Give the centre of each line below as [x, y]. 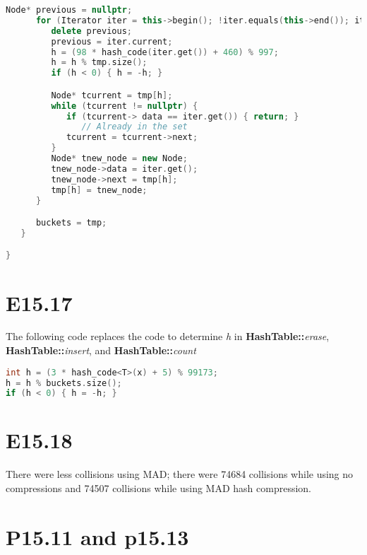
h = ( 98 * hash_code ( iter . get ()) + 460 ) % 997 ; [165, 52]
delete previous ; [91, 31]
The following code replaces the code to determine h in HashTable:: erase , [168, 336]
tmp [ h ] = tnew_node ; [99, 190]
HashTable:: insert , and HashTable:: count [101, 350]
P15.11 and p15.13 [97, 536]
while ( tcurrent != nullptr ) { [125, 106]
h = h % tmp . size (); [99, 63]
